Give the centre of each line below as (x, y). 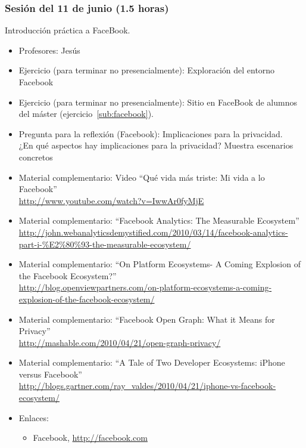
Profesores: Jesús (49, 50)
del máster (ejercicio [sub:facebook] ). (86, 114)
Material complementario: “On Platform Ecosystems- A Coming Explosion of (160, 264)
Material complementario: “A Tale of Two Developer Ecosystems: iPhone (152, 362)
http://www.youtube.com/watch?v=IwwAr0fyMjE (111, 200)
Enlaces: (34, 417)
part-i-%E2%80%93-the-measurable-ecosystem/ (105, 244)
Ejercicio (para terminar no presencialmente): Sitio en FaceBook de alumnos (158, 102)
